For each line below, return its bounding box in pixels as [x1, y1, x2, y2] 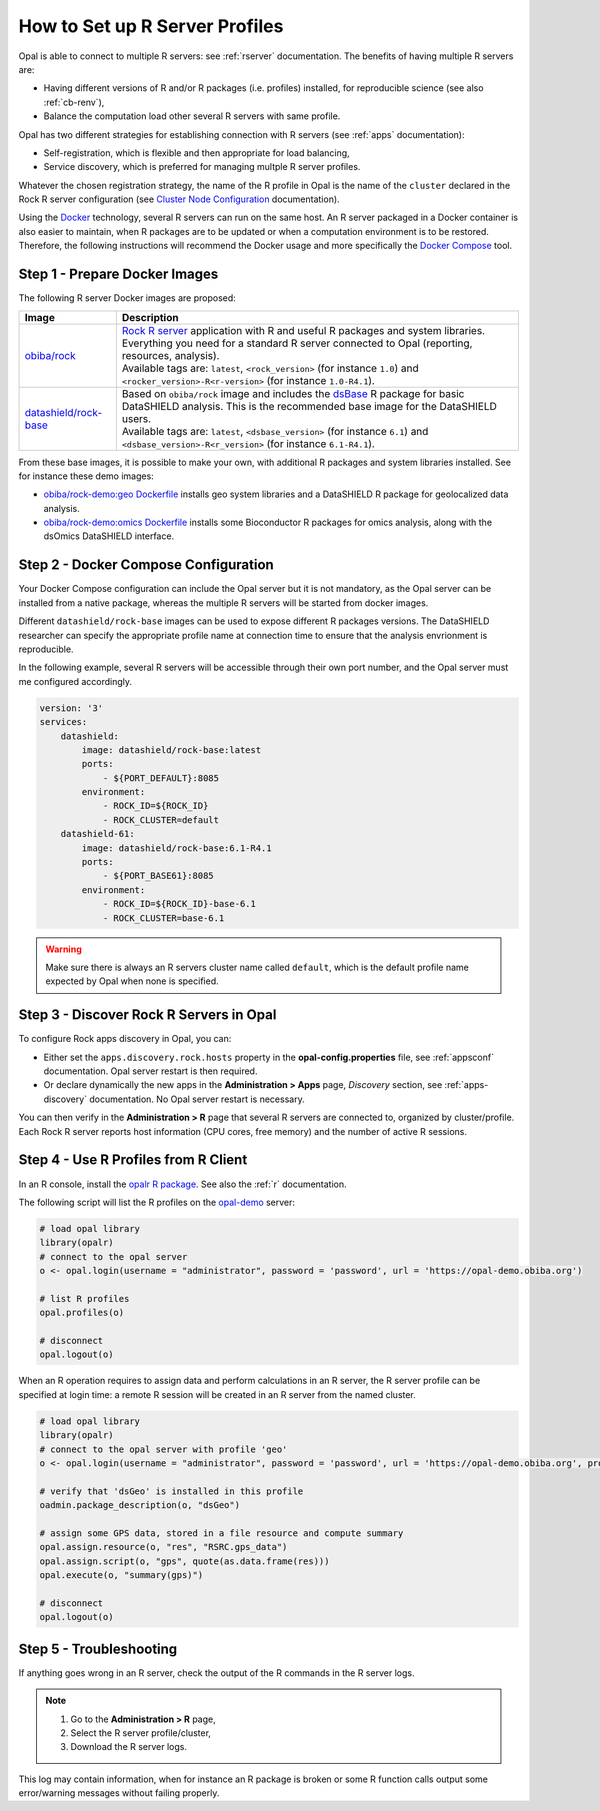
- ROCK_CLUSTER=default [102, 814, 220, 825]
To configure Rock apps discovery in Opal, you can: [18, 1033, 232, 1045]
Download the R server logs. [70, 1741, 187, 1753]
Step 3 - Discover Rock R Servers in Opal [18, 1006, 277, 1024]
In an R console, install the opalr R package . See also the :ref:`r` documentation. [18, 1178, 347, 1190]
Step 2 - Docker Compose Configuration [18, 556, 274, 574]
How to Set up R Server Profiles [18, 15, 284, 37]
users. [121, 411, 152, 425]
